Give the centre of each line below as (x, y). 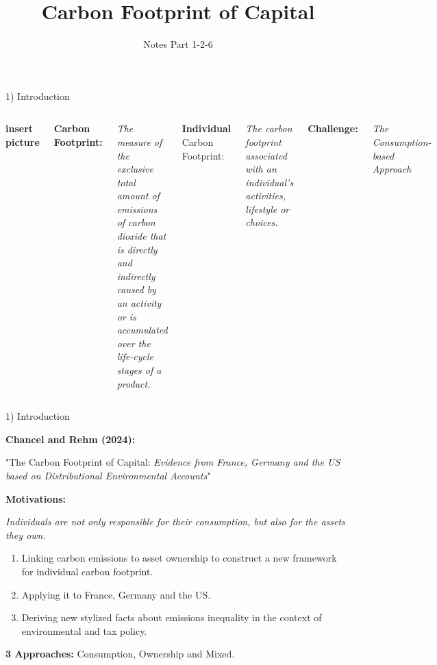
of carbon (136, 222)
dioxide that (141, 236)
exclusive (135, 169)
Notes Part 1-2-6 (178, 44)
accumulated (142, 330)
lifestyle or (267, 209)
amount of (138, 196)
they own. (26, 535)
